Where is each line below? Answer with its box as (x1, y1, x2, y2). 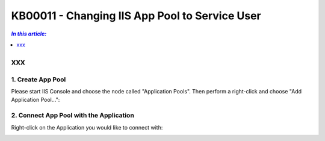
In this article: (11, 30, 47, 37)
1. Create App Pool (11, 75, 66, 84)
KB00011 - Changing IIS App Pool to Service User (11, 9, 261, 22)
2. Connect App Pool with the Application (11, 111, 135, 120)
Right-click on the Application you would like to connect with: (11, 124, 163, 131)
